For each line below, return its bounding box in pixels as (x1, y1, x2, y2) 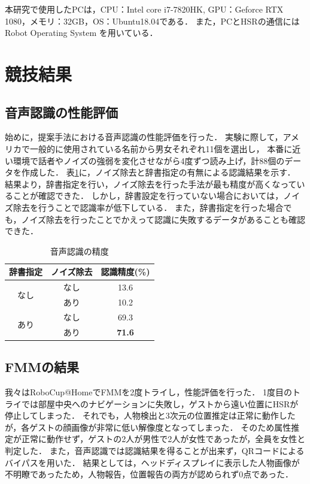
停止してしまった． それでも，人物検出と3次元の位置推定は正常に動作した (5, 409, 296, 422)
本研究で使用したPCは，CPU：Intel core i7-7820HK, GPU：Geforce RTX (5, 3, 284, 15)
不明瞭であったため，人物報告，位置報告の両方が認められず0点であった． (5, 468, 294, 480)
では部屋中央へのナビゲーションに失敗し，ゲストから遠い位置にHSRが (21, 397, 299, 410)
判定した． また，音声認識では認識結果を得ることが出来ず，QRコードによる (5, 444, 305, 456)
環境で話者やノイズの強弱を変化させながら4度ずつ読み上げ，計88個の (13, 154, 285, 167)
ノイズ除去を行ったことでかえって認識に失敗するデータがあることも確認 (21, 213, 305, 225)
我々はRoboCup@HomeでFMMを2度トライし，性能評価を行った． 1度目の (5, 385, 292, 398)
